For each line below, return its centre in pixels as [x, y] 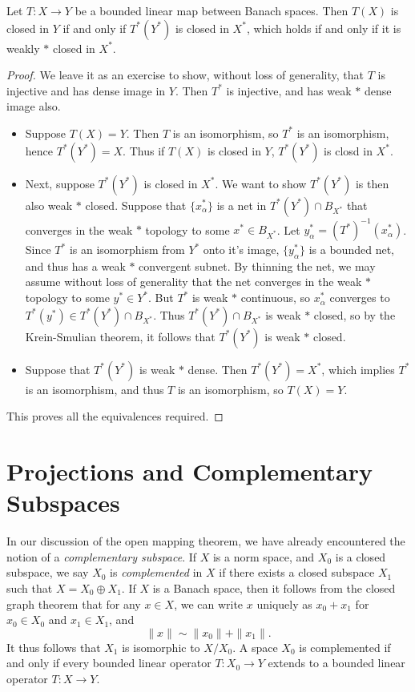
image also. [34, 106]
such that [30, 587]
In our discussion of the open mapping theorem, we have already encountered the [206, 541]
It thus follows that [54, 647]
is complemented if [345, 647]
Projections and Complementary [189, 471]
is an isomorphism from [127, 249]
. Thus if [144, 150]
